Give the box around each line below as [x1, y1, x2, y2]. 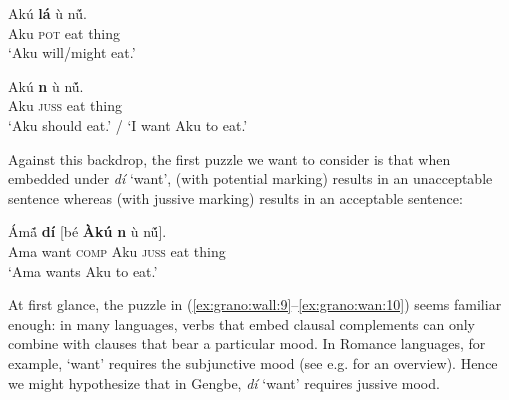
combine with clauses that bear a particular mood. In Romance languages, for [8, 333, 486, 354]
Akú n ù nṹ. [8, 75, 84, 96]
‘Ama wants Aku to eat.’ [8, 260, 158, 281]
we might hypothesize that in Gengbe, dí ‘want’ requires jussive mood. [8, 372, 440, 393]
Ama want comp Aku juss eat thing [8, 240, 226, 261]
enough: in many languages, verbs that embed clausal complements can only [8, 313, 475, 334]
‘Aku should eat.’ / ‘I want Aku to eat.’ [8, 114, 248, 135]
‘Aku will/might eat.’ [8, 42, 136, 63]
